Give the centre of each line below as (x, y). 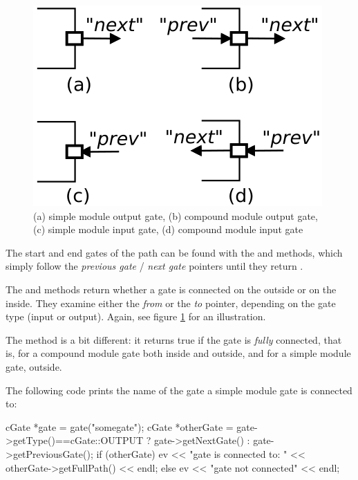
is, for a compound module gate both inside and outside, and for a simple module (178, 353)
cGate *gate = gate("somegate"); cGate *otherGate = (120, 426)
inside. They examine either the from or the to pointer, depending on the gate (171, 303)
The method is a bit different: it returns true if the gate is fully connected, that (174, 339)
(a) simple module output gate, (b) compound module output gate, (176, 215)
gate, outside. (34, 366)
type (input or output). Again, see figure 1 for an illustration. (136, 316)
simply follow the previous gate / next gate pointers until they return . (154, 266)
